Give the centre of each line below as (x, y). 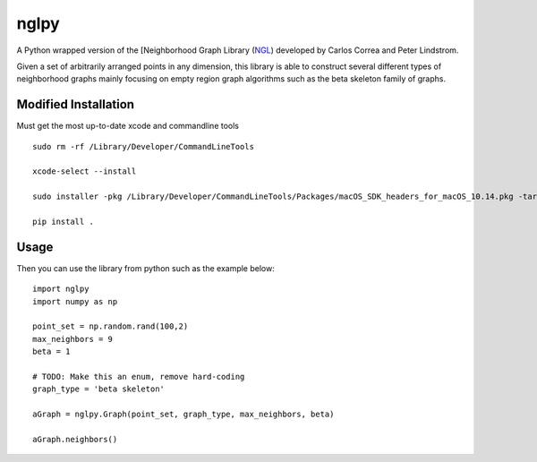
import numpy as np (75, 301)
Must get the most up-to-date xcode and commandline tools (128, 126)
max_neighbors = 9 (73, 339)
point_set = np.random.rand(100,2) (111, 326)
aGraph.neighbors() (75, 439)
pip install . (63, 221)
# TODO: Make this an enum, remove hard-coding (139, 376)
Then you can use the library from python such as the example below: (145, 268)
